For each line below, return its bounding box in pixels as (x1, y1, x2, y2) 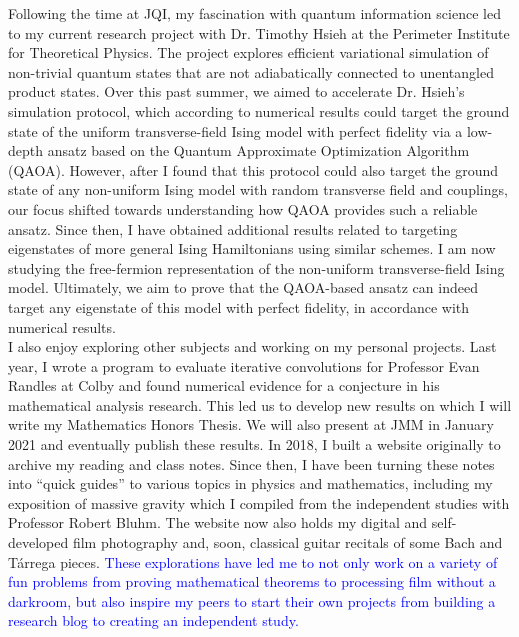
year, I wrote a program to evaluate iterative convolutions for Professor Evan (8, 355, 480, 376)
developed (8, 532, 69, 553)
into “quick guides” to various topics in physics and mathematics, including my (8, 473, 493, 494)
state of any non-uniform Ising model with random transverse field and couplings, (8, 179, 508, 200)
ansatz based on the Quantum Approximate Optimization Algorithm (47, 140, 470, 161)
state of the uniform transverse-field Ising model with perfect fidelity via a (8, 120, 463, 141)
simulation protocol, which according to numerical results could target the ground (8, 100, 510, 121)
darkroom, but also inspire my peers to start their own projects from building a (8, 590, 496, 611)
